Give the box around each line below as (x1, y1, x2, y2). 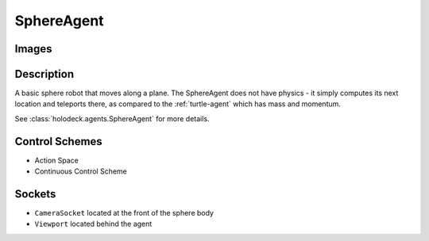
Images (14, 42, 52, 55)
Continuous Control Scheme (34, 166, 127, 176)
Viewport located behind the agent (34, 219, 153, 229)
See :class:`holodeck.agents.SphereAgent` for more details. (14, 113, 210, 123)
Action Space (34, 155, 79, 165)
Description (14, 67, 75, 81)
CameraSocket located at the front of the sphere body (34, 208, 214, 218)
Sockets (14, 187, 56, 201)
